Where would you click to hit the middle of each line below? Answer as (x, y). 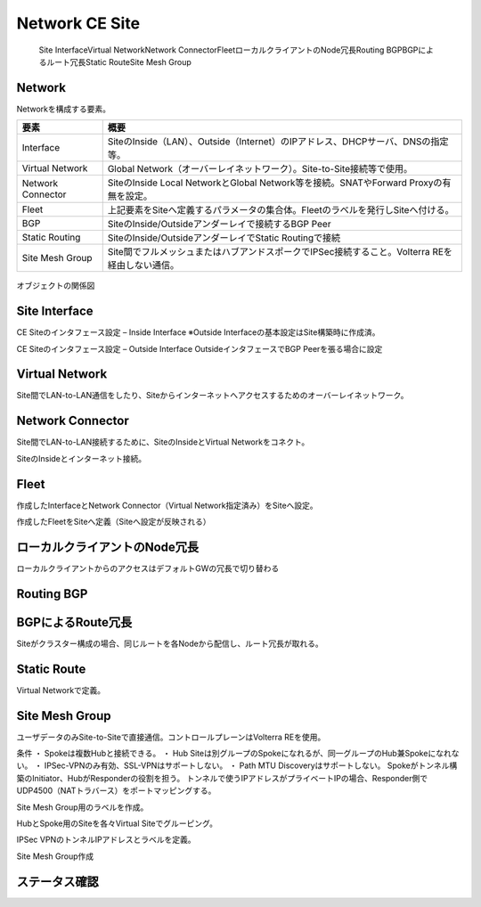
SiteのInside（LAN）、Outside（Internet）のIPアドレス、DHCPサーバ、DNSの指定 (278, 142)
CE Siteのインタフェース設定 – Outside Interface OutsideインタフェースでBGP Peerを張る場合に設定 (200, 348)
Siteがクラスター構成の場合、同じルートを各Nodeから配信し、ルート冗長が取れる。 (170, 643)
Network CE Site (78, 23)
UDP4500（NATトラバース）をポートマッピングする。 (116, 791)
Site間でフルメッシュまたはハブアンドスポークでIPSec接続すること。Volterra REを (280, 252)
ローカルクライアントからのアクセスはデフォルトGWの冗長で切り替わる (148, 568)
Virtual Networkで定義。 (61, 690)
